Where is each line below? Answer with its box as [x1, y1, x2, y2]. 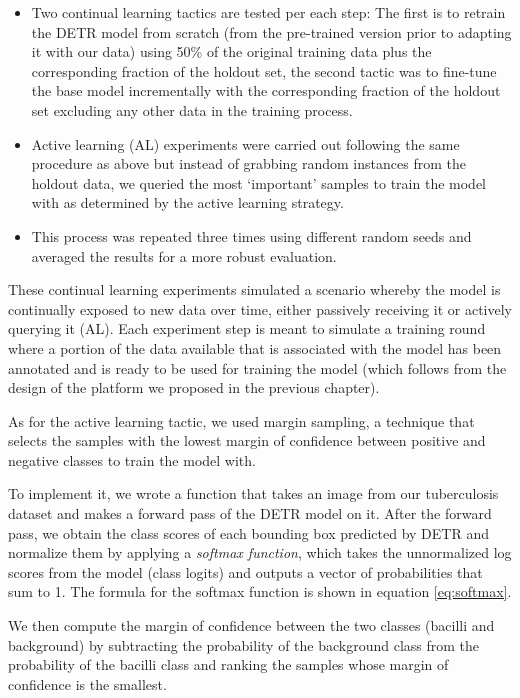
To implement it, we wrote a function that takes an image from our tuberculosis [8, 483, 499, 504]
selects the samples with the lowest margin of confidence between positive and [8, 430, 486, 451]
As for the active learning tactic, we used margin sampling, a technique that [8, 410, 475, 431]
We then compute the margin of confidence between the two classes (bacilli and [8, 615, 495, 636]
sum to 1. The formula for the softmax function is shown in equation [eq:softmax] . [8, 581, 512, 602]
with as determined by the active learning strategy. [31, 192, 344, 213]
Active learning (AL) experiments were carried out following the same [31, 133, 460, 154]
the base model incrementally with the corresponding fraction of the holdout [31, 80, 501, 101]
